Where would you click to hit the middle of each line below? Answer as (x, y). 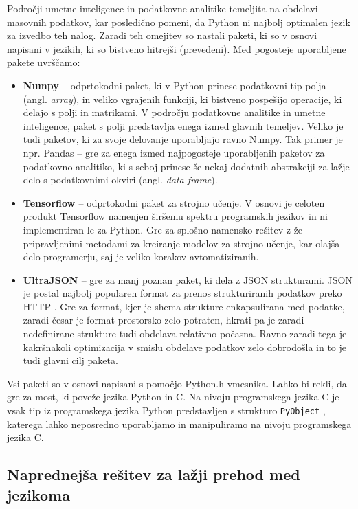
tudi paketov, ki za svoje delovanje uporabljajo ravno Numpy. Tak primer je (183, 139)
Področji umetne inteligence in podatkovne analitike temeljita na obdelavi (163, 8)
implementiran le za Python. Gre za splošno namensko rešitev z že (163, 229)
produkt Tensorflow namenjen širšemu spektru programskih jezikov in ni (176, 216)
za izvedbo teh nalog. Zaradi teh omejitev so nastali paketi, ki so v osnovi (162, 35)
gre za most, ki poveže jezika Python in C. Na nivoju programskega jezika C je (173, 397)
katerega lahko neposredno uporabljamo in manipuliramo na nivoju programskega (179, 423)
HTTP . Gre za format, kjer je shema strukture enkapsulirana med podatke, (184, 306)
